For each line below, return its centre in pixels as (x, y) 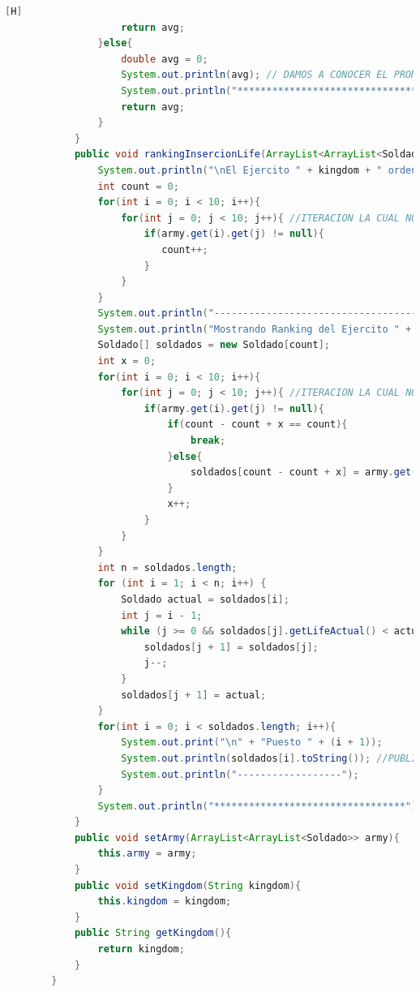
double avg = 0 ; (165, 59)
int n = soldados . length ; (167, 567)
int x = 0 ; (127, 361)
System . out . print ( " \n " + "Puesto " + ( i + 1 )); (252, 743)
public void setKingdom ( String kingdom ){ (188, 885)
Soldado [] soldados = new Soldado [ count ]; (214, 345)
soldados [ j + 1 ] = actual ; (194, 695)
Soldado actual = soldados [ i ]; (205, 599)
